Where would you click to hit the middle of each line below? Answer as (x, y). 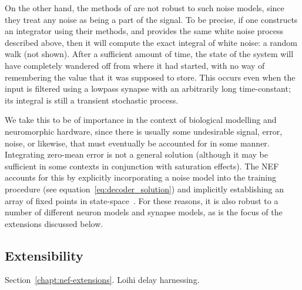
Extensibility (44, 255)
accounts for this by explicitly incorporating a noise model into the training (141, 177)
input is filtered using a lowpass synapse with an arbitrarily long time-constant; (148, 89)
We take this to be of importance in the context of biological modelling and (141, 120)
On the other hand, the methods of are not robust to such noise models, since (145, 8)
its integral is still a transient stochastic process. (92, 100)
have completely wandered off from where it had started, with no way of (135, 65)
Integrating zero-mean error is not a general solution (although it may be (136, 154)
